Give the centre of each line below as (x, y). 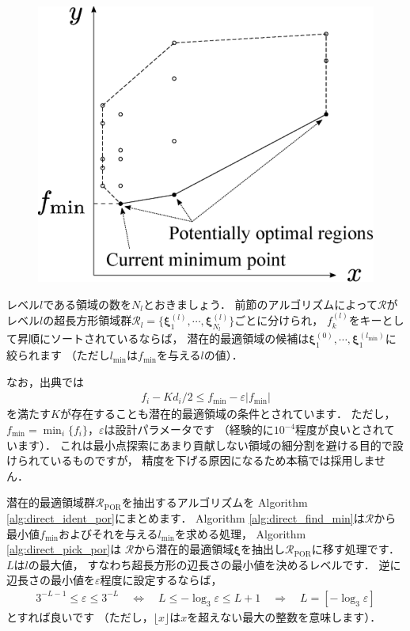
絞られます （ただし (58, 355)
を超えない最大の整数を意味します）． (284, 617)
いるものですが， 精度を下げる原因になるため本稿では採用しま (212, 460)
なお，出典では (45, 381)
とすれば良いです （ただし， (80, 617)
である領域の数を (87, 304)
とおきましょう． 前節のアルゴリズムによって (261, 304)
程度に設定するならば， (161, 580)
